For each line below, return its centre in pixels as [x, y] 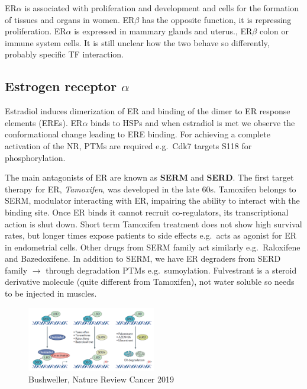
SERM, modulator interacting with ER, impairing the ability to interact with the [152, 200]
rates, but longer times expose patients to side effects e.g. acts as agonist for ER [151, 235]
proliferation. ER [35, 31]
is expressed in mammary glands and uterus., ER [163, 31]
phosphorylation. [35, 157]
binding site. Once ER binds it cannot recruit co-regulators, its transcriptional [147, 212]
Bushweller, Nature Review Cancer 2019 [101, 379]
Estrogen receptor [61, 86]
